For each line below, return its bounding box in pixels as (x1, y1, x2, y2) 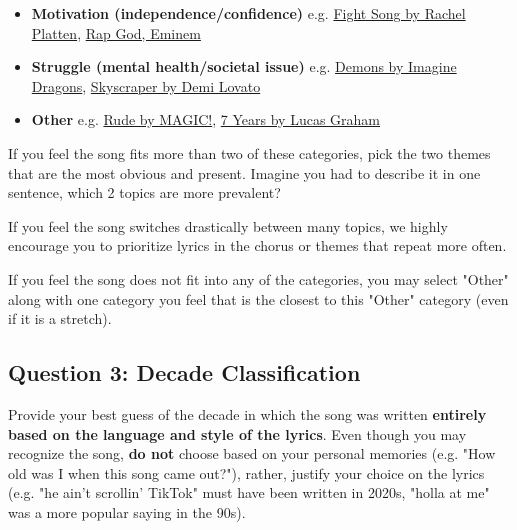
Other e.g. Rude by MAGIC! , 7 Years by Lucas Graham (31, 109, 380, 130)
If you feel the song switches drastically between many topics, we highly (8, 215, 448, 236)
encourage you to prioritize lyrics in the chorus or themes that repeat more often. (8, 235, 507, 256)
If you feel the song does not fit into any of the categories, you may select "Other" (8, 268, 509, 289)
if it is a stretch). (8, 308, 112, 329)
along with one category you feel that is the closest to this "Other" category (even (8, 288, 509, 309)
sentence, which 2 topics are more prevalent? (8, 182, 281, 203)
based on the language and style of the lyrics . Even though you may (8, 423, 467, 444)
